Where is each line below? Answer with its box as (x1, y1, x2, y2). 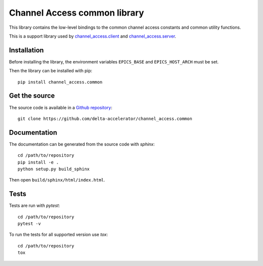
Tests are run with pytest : (9, 203, 60, 208)
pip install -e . (18, 159, 59, 165)
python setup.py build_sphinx (18, 166, 90, 172)
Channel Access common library (9, 7, 144, 18)
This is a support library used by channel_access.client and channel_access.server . (9, 33, 176, 39)
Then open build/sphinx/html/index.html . (9, 177, 106, 183)
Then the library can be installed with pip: (9, 68, 93, 74)
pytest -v (18, 221, 41, 226)
